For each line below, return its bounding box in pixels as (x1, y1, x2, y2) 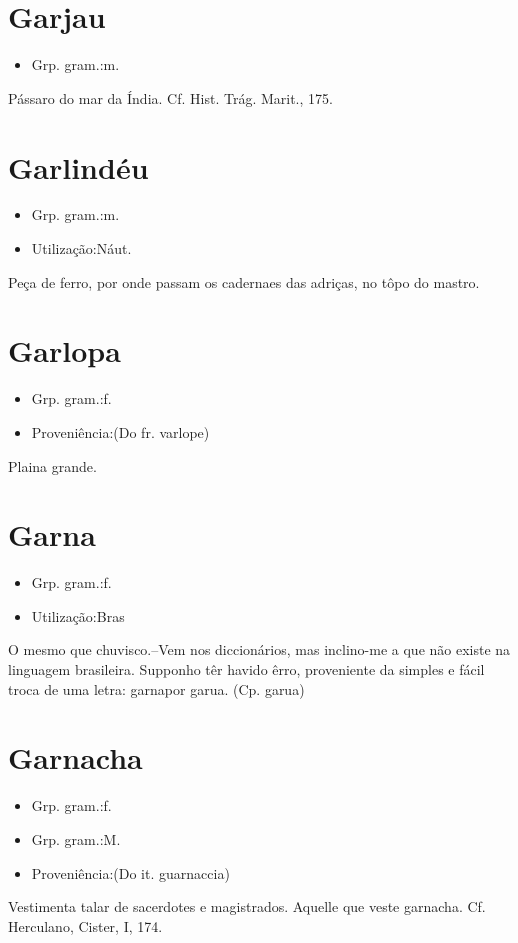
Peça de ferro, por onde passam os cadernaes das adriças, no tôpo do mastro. (8, 271, 480, 292)
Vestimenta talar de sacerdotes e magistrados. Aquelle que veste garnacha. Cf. (8, 896, 486, 917)
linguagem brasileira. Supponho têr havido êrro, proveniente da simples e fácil (8, 659, 485, 680)
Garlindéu (8, 146, 149, 187)
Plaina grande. (8, 455, 97, 476)
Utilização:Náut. (31, 238, 132, 259)
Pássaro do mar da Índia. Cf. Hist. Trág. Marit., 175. (8, 87, 333, 108)
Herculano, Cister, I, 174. (8, 915, 163, 936)
